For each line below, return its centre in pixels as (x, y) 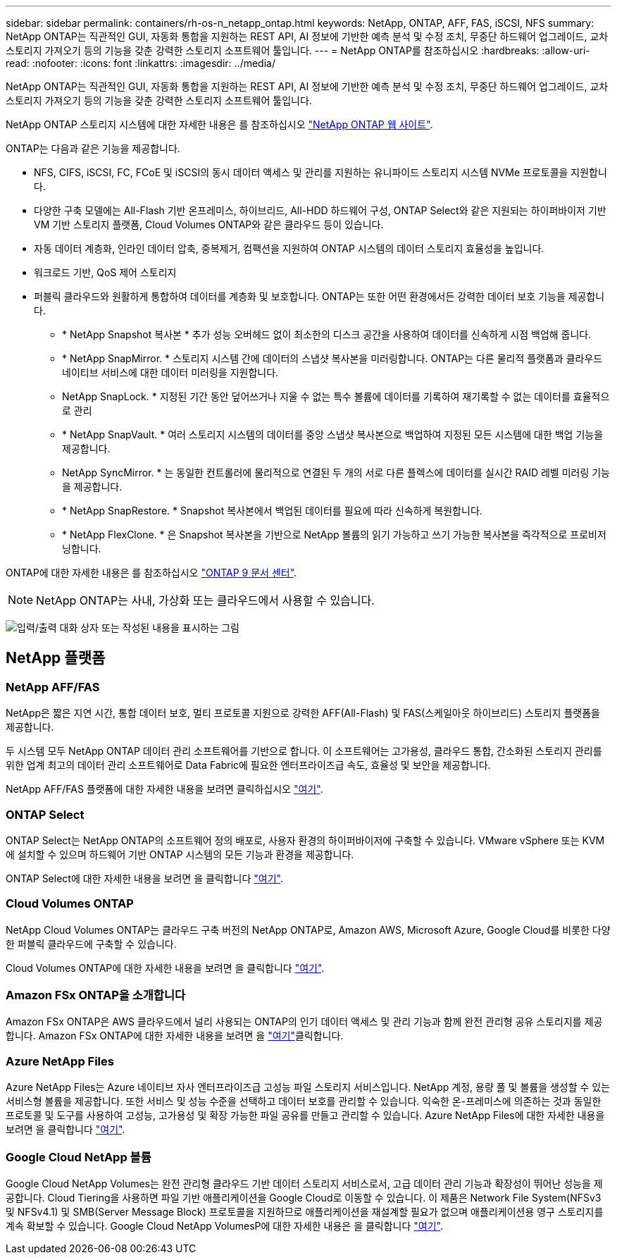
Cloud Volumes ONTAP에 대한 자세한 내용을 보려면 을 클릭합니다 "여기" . (165, 968)
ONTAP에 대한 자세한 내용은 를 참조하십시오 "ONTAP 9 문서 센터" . (151, 573)
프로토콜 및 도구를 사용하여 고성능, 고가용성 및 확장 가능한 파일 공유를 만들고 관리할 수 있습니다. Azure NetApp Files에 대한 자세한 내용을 (305, 1116)
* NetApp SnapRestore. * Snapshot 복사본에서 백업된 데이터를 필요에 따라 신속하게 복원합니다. (272, 511)
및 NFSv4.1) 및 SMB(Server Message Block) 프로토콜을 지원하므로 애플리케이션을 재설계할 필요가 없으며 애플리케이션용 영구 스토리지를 (305, 1211)
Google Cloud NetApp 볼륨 (79, 1157)
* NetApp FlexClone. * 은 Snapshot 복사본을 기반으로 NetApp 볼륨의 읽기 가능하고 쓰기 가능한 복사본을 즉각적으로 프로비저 (334, 535)
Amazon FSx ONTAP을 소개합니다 (95, 995)
